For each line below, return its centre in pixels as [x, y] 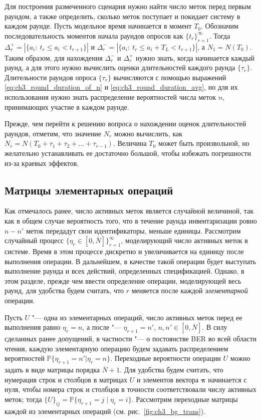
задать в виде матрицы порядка [52, 370]
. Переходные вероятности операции [166, 358]
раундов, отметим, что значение [53, 133]
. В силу [215, 327]
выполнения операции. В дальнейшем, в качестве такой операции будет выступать [130, 261]
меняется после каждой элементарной [190, 290]
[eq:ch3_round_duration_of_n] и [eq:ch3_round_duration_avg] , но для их [121, 87]
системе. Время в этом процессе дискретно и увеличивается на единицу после [124, 251]
